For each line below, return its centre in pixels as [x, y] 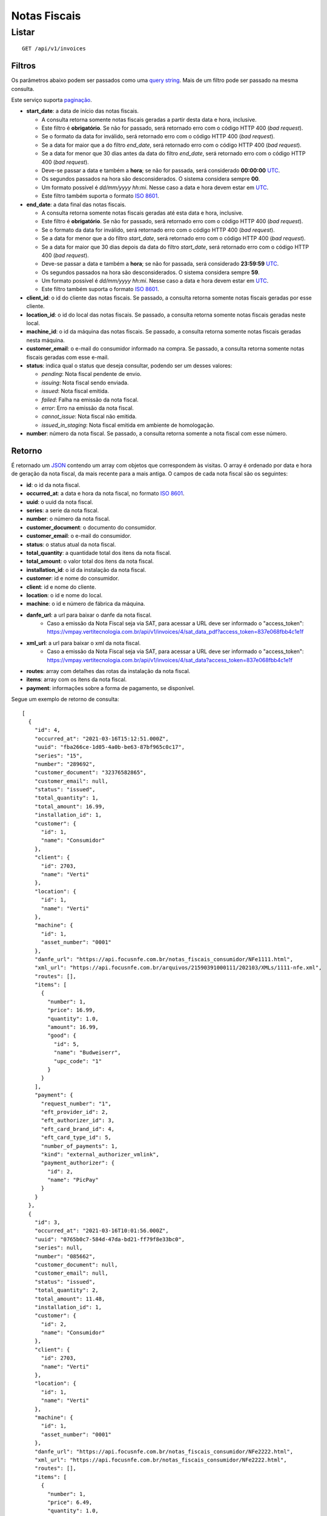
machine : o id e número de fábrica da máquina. [86, 604]
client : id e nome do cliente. [61, 587]
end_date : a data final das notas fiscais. [76, 204]
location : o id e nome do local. [64, 595]
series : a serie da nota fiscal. [63, 510]
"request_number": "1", [76, 1103]
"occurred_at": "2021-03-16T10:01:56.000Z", [101, 1231]
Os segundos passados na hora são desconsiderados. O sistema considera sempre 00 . [151, 179]
